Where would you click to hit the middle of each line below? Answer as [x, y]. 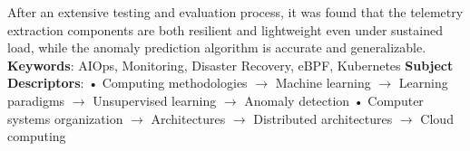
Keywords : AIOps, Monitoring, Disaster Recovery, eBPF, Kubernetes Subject [230, 65]
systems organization [65, 118]
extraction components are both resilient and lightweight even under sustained [225, 29]
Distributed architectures [323, 118]
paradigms [36, 100]
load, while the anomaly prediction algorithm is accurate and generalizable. [217, 47]
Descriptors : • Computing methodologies [127, 83]
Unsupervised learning [155, 100]
